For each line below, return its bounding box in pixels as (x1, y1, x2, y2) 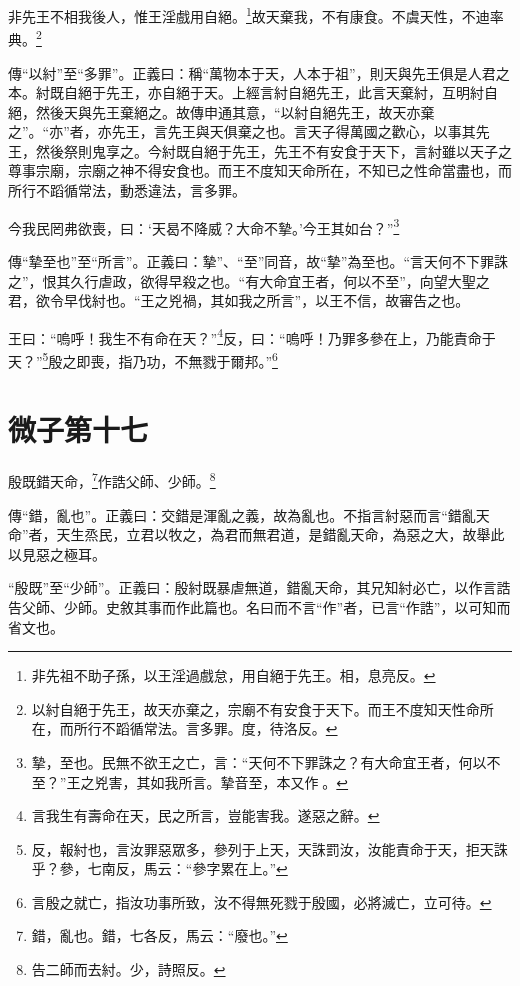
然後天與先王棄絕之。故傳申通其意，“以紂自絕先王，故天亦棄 (35, 101, 435, 122)
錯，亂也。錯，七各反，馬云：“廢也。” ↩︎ (31, 925, 288, 946)
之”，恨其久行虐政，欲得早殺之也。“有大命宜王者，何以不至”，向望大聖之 (8, 270, 490, 291)
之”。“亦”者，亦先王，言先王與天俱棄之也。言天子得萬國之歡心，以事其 (8, 121, 476, 142)
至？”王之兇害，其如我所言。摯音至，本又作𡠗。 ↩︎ (31, 771, 349, 792)
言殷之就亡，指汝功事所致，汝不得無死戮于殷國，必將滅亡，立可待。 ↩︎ (31, 891, 492, 912)
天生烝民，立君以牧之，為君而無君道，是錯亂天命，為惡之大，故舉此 (56, 524, 505, 545)
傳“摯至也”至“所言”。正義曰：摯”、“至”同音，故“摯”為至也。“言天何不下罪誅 (8, 250, 509, 271)
